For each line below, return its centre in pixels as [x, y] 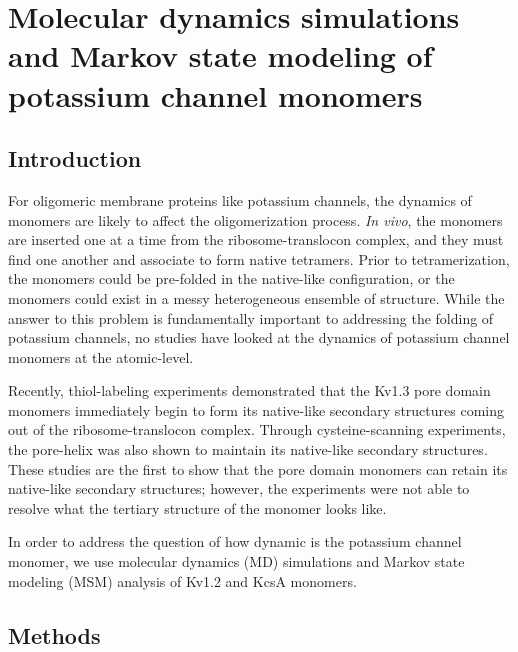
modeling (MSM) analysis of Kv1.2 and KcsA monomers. [182, 580]
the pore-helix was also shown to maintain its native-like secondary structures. [248, 449]
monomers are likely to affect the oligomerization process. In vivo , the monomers [255, 219]
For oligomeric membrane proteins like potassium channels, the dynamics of [240, 199]
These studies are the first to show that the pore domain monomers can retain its [258, 468]
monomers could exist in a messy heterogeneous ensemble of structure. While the [256, 297]
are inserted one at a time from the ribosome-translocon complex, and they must [256, 239]
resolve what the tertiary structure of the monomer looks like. [197, 507]
